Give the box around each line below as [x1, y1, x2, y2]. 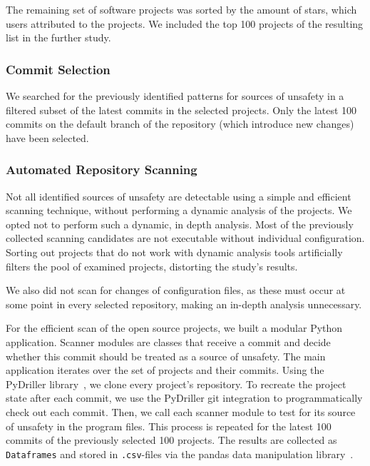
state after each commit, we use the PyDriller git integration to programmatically [6, 390, 363, 405]
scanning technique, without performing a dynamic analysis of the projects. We [6, 203, 352, 218]
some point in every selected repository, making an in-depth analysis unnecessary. [6, 296, 362, 311]
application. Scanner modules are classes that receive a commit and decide [6, 334, 331, 349]
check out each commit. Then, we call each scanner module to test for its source [6, 404, 356, 419]
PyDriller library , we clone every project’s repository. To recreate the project [6, 376, 346, 391]
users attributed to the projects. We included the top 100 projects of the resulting [6, 16, 364, 31]
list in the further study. [6, 30, 111, 45]
